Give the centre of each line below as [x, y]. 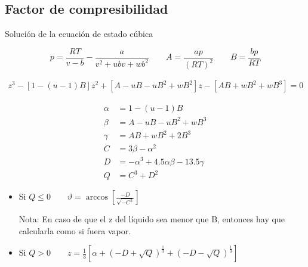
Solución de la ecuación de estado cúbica [79, 34]
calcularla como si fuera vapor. [75, 230]
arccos [97, 198]
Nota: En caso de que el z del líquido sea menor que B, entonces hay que [152, 219]
